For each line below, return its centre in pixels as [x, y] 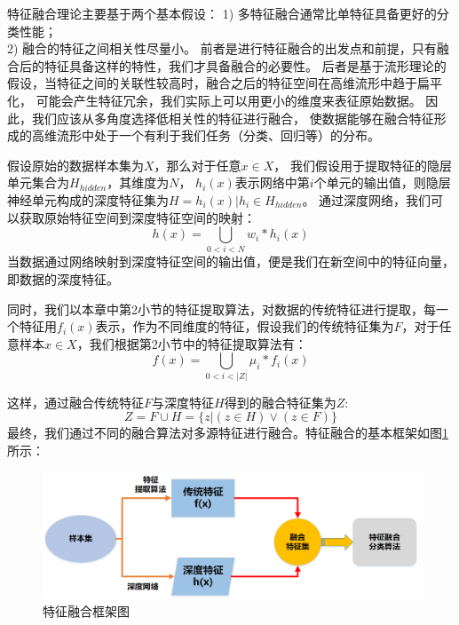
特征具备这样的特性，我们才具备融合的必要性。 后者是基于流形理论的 [245, 65]
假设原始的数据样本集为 [75, 165]
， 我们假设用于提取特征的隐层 [363, 165]
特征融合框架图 [86, 611]
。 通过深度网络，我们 [367, 199]
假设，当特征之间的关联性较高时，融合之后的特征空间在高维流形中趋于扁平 [225, 83]
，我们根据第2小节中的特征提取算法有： [192, 343]
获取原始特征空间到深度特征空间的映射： [137, 217]
